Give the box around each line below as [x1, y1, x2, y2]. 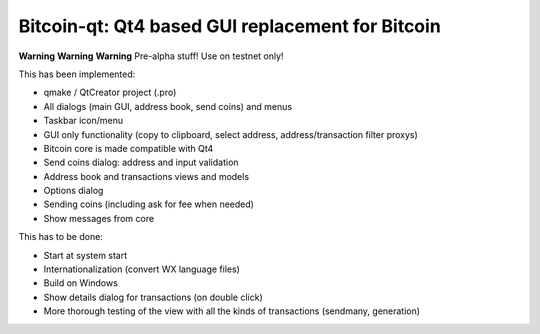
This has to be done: [18, 231, 104, 243]
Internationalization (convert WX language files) [43, 263, 240, 275]
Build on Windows [43, 277, 119, 289]
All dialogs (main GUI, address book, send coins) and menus [43, 100, 293, 112]
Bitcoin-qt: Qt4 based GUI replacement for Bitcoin [18, 15, 442, 37]
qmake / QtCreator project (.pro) [43, 86, 177, 99]
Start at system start [43, 249, 128, 261]
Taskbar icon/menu [43, 115, 124, 127]
